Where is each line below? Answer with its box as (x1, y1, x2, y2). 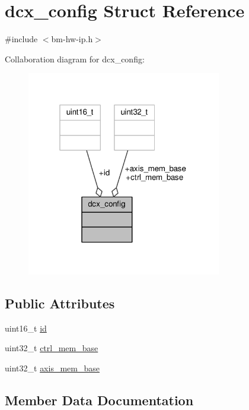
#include (5, 33, 38, 45)
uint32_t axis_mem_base (5, 361, 100, 374)
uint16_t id (5, 321, 47, 334)
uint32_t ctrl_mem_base (5, 342, 98, 354)
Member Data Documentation (5, 390, 194, 409)
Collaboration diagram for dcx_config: (5, 52, 145, 65)
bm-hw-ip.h (51, 33, 93, 45)
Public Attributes (5, 294, 115, 312)
